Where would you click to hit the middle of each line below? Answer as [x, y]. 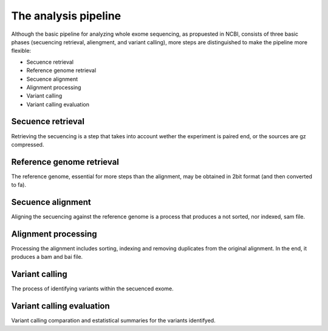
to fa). [19, 185]
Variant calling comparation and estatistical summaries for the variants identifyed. [113, 321]
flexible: [21, 51]
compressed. [28, 144]
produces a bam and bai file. [47, 257]
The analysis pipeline [66, 16]
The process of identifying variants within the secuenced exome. [92, 289]
